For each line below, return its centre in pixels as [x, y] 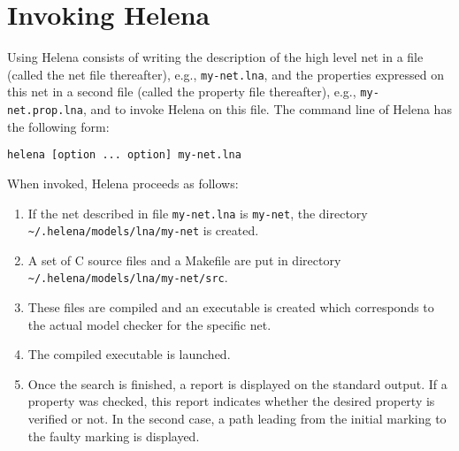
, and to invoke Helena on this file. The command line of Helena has [267, 109]
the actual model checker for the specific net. [149, 324]
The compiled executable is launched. [129, 354]
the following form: [58, 126]
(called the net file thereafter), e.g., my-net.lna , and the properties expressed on [226, 74]
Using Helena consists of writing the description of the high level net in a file [215, 57]
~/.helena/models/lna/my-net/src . [128, 277]
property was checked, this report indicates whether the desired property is [231, 401]
